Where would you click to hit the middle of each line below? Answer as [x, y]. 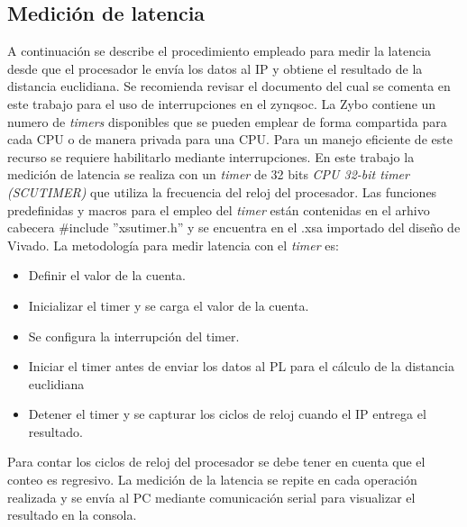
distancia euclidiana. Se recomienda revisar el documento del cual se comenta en [229, 86]
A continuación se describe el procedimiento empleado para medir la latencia [220, 51]
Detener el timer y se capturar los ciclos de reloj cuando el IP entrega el [227, 414]
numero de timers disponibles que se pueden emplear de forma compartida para [227, 121]
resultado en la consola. [72, 515]
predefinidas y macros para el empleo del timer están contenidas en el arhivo [219, 209]
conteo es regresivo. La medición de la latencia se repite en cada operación [212, 480]
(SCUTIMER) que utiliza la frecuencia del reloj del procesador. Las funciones [222, 191]
